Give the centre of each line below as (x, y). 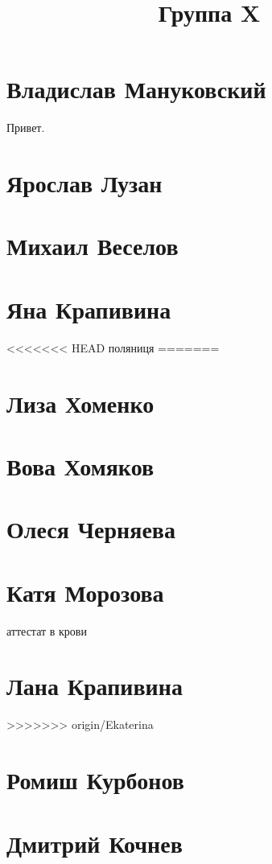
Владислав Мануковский (136, 89)
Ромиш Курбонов (95, 780)
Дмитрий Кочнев (95, 843)
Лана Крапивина (95, 686)
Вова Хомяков (80, 465)
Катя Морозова (85, 592)
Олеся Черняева (91, 529)
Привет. (26, 128)
